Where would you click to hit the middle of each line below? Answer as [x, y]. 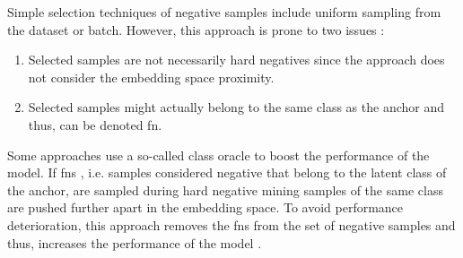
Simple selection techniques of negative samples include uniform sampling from [224, 12]
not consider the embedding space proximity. [151, 77]
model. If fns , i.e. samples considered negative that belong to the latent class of [227, 172]
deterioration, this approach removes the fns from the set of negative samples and [231, 224]
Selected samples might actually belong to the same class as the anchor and [236, 107]
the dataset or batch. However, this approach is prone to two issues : [196, 29]
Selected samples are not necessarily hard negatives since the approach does [236, 60]
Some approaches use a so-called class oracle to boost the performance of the [218, 155]
